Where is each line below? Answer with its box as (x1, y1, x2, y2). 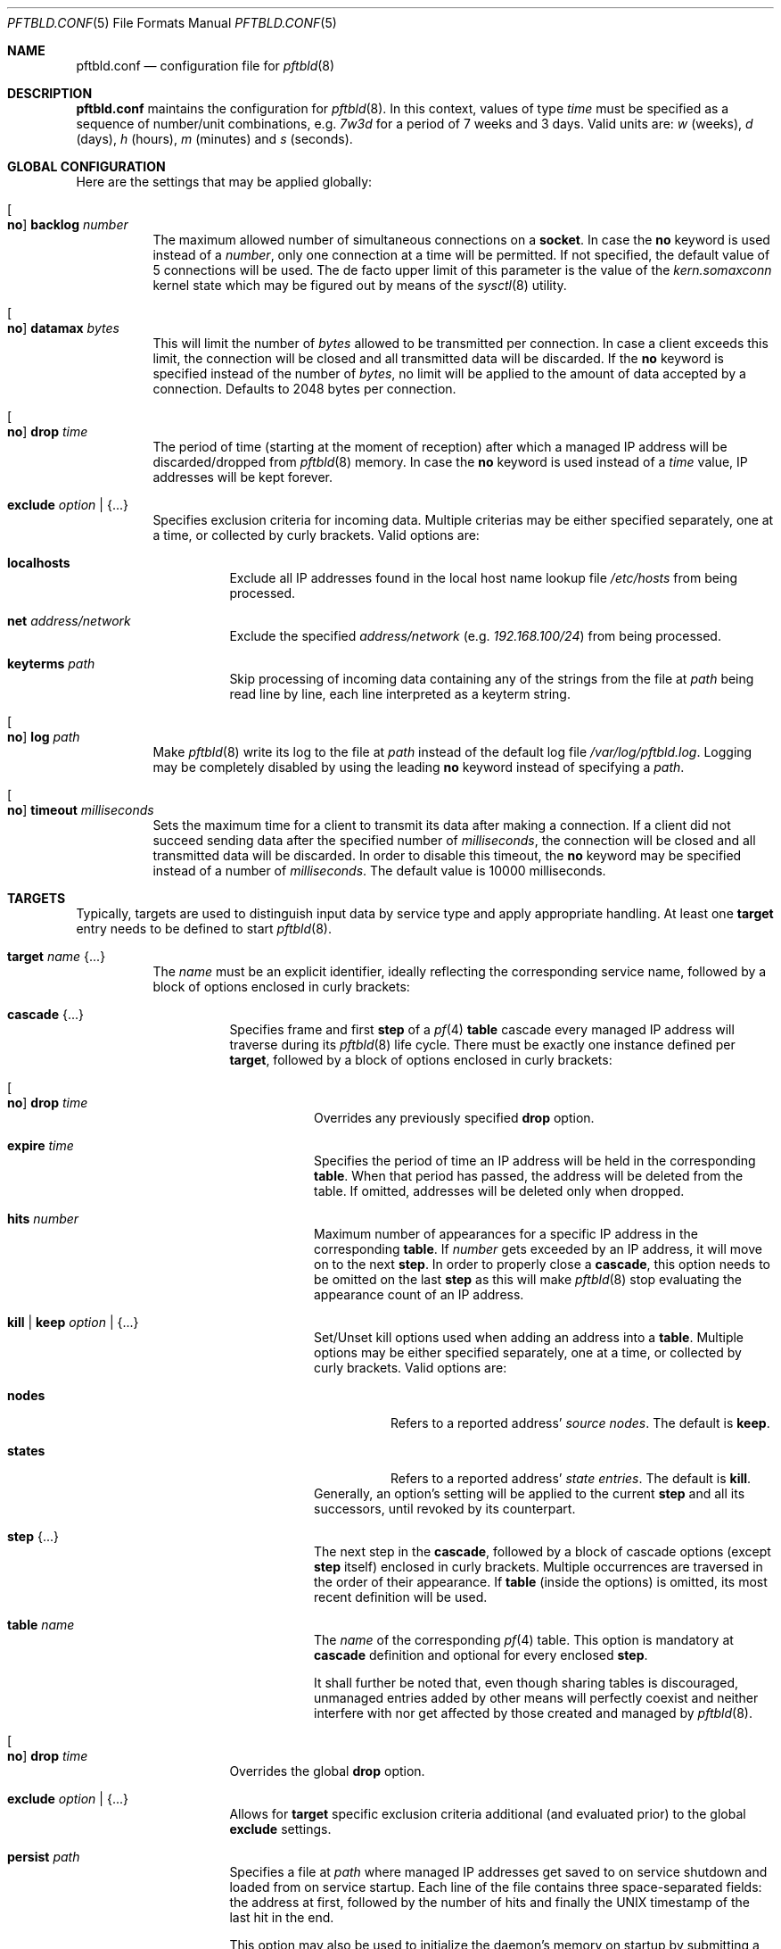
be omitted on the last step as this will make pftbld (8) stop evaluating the (314, 1272, 742, 1287)
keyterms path (7, 656, 95, 671)
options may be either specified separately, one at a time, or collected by (314, 1345, 742, 1360)
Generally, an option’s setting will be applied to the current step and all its (314, 1486, 745, 1501)
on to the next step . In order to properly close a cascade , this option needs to (314, 1256, 770, 1272)
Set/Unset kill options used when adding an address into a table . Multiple (314, 1330, 744, 1345)
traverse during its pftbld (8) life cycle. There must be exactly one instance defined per (229, 1037, 736, 1052)
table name (7, 1617, 75, 1632)
